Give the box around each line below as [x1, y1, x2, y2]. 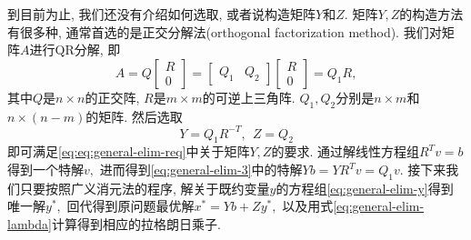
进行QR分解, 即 [29, 40, 121, 59]
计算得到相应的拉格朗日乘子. [52, 215, 221, 234]
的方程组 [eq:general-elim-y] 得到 [276, 178, 454, 197]
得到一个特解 [7, 160, 84, 179]
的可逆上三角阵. [202, 87, 296, 106]
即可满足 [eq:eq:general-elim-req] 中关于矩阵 [7, 142, 250, 161]
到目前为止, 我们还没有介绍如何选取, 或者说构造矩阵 [7, 5, 316, 23]
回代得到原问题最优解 [66, 196, 195, 215]
